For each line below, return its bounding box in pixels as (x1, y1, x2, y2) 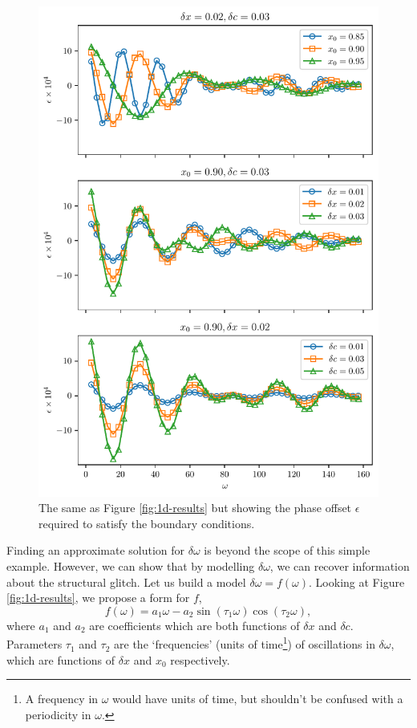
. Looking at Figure (309, 573, 405, 590)
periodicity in (25, 706, 91, 722)
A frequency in (25, 690, 99, 707)
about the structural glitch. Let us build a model (6, 573, 246, 590)
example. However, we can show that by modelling (6, 558, 255, 575)
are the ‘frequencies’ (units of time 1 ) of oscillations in (114, 633, 375, 653)
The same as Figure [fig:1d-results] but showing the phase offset (38, 499, 352, 516)
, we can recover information (269, 558, 410, 575)
